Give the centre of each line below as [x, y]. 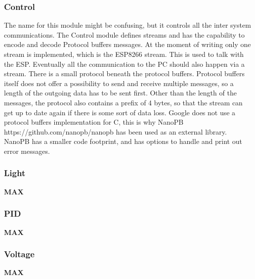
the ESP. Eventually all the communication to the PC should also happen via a [125, 64]
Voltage [19, 254]
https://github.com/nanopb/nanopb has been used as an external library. [115, 131]
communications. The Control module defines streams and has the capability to [124, 34]
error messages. [27, 151]
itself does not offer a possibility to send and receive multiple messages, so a [119, 83]
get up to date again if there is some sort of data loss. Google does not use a [120, 112]
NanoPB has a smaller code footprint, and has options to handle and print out [123, 141]
